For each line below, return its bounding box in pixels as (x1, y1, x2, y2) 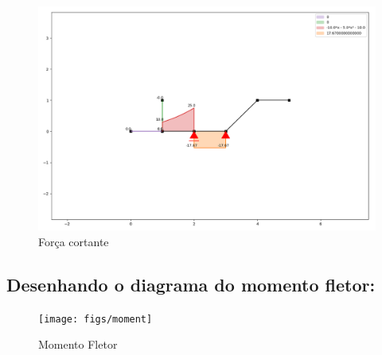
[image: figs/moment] (38, 313, 153, 325)
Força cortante (38, 233, 109, 249)
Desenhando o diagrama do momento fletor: (6, 272, 376, 296)
